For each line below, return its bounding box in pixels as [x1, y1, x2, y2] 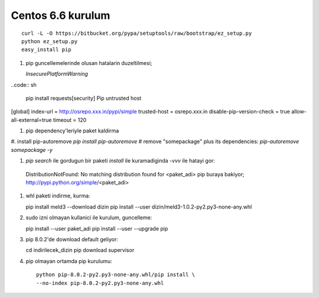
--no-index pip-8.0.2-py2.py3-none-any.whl [36, 280, 164, 286]
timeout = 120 [53, 116, 87, 124]
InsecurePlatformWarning [25, 70, 89, 77]
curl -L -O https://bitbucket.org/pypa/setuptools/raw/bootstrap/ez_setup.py [21, 30, 252, 37]
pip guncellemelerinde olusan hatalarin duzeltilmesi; [25, 59, 152, 66]
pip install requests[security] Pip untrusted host [25, 95, 142, 102]
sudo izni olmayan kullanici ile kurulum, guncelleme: [25, 214, 152, 221]
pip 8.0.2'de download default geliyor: [25, 235, 118, 242]
